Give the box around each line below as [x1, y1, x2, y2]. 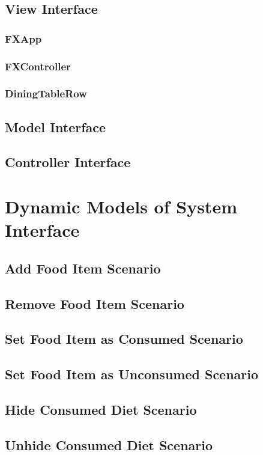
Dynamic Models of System [5, 194, 237, 219]
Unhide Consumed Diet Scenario [5, 435, 213, 454]
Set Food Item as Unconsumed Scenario [5, 365, 259, 383]
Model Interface [5, 117, 106, 136]
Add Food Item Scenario [5, 258, 161, 277]
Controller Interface [5, 153, 131, 171]
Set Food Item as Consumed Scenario [5, 329, 243, 348]
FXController [5, 58, 71, 73]
